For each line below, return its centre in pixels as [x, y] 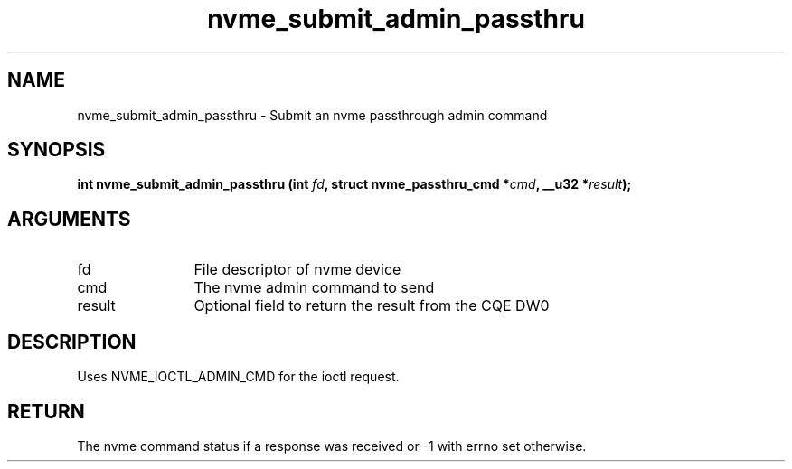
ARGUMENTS [69, 219]
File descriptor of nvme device [297, 270]
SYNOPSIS [57, 150]
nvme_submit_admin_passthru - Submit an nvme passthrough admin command [312, 115]
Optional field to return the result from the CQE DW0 [372, 306]
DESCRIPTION [72, 342]
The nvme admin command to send [314, 288]
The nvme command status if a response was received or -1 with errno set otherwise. [332, 446]
